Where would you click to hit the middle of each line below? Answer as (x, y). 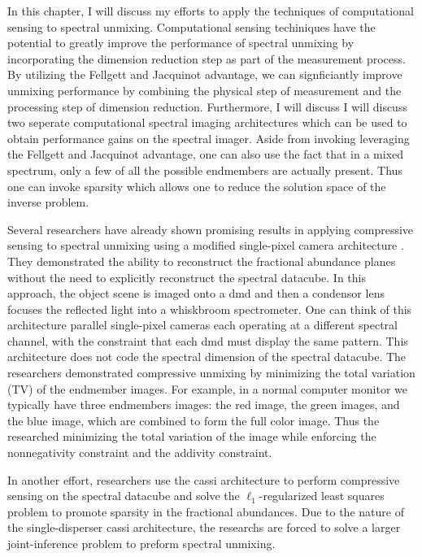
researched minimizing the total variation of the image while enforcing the (192, 436)
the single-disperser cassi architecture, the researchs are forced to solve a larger (204, 527)
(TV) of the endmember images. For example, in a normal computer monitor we (207, 388)
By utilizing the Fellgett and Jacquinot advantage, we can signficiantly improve (205, 74)
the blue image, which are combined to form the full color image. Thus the (194, 420)
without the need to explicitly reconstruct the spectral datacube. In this (187, 277)
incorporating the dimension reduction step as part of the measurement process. (207, 58)
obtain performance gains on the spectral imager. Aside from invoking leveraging (209, 138)
